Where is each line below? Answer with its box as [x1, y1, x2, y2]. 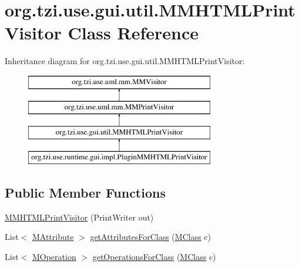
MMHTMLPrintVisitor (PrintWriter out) [5, 211, 154, 223]
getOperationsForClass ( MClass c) [92, 251, 216, 263]
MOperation [32, 251, 76, 263]
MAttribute [32, 231, 74, 243]
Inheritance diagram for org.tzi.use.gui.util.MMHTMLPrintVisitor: [5, 55, 245, 67]
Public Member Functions [5, 183, 166, 202]
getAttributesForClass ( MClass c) [90, 231, 211, 243]
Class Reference [68, 21, 199, 45]
